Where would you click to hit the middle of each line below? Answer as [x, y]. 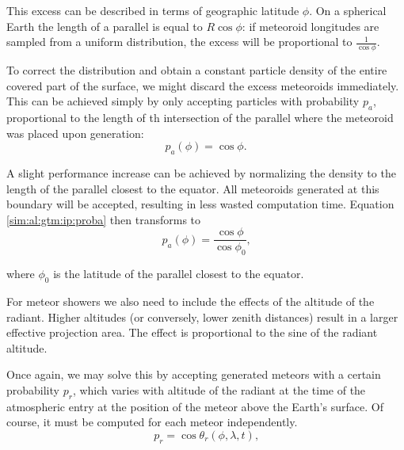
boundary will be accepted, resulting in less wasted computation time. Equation [200, 204]
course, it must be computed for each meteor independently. [152, 422]
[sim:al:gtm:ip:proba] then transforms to [104, 219]
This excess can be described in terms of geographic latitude [153, 10]
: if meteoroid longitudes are [311, 26]
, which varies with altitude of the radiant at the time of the [219, 389]
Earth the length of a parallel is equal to [105, 26]
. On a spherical [348, 10]
